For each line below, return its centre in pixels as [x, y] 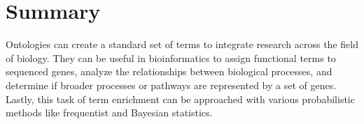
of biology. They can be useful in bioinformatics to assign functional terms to [171, 57]
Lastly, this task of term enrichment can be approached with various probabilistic [180, 99]
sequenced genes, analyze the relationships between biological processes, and [169, 71]
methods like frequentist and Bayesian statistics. [109, 113]
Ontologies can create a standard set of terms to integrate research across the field [182, 44]
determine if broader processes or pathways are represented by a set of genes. [171, 85]
